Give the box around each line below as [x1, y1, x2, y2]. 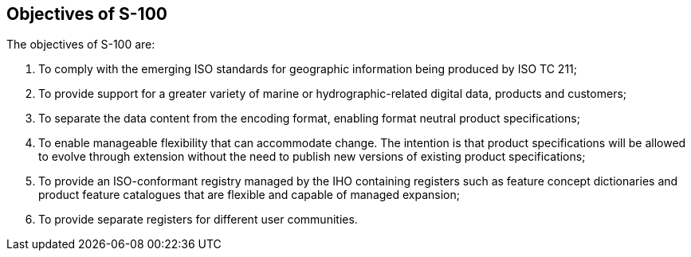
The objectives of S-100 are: [6, 37, 155, 52]
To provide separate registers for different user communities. [38, 212, 358, 227]
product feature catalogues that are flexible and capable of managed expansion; [38, 188, 460, 202]
